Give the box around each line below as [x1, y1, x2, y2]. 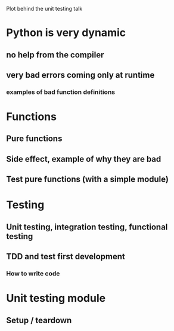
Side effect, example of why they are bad [6, 154, 161, 164]
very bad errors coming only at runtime [6, 70, 155, 80]
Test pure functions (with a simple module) [6, 174, 169, 185]
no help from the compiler [6, 50, 104, 60]
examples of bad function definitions [6, 88, 115, 96]
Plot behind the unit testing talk [6, 5, 83, 12]
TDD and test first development [6, 252, 125, 262]
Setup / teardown [6, 315, 72, 325]
